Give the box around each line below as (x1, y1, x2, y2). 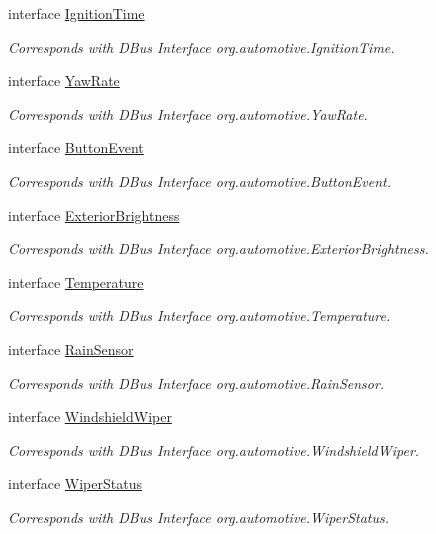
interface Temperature (8, 271, 144, 292)
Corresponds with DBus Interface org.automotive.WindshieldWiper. (8, 439, 420, 460)
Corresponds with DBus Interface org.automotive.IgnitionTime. (8, 36, 395, 57)
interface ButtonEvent (8, 137, 144, 158)
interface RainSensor (8, 338, 134, 359)
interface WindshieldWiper (8, 406, 172, 427)
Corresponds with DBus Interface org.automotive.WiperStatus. (8, 506, 390, 527)
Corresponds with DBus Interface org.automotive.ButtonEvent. (8, 170, 391, 191)
